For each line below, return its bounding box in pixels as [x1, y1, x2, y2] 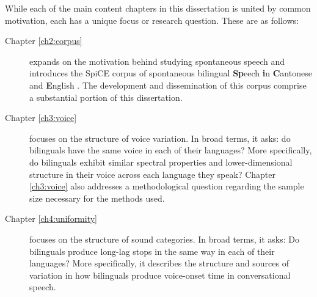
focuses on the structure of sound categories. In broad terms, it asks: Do [29, 232, 299, 245]
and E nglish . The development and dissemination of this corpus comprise [29, 78, 307, 91]
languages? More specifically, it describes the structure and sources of [29, 257, 289, 269]
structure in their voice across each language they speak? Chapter [29, 167, 275, 180]
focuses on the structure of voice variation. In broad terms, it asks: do [29, 131, 291, 144]
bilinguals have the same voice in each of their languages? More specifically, [29, 144, 312, 156]
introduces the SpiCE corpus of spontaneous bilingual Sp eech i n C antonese [29, 67, 312, 79]
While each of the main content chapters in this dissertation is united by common [5, 2, 311, 14]
